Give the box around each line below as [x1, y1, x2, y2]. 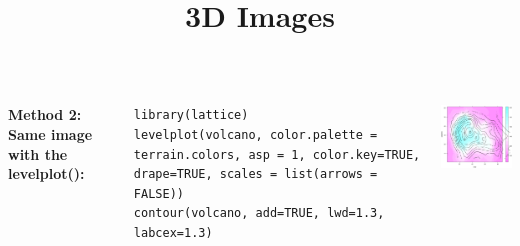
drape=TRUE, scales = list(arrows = [133, 167, 378, 182]
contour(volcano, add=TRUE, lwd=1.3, [133, 206, 385, 221]
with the [8, 143, 68, 164]
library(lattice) [133, 108, 249, 123]
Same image [8, 123, 93, 144]
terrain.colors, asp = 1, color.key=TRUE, [133, 147, 421, 162]
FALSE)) [133, 186, 184, 201]
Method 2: [8, 104, 82, 125]
